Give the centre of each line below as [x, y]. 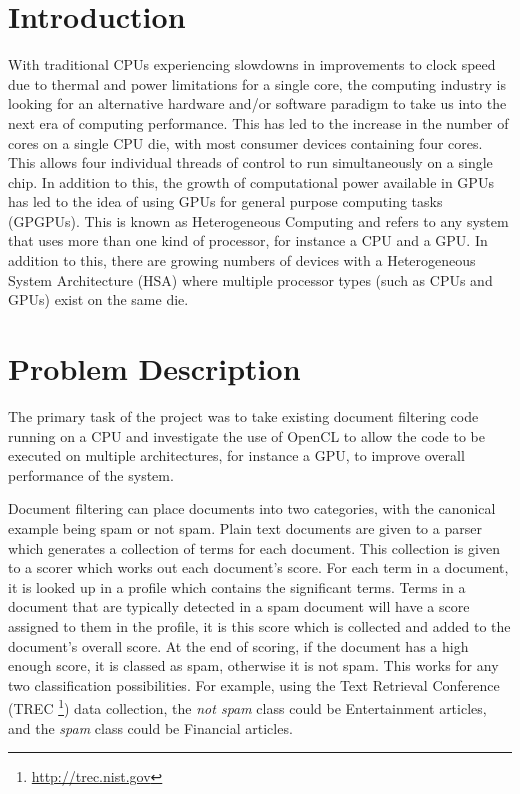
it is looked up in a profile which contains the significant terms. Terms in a [237, 586]
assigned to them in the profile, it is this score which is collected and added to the [259, 625]
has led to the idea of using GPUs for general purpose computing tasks [225, 201]
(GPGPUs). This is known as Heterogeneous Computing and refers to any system [258, 220]
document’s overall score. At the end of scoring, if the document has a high [238, 645]
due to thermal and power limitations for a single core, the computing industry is [257, 83]
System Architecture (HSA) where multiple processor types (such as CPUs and [250, 279]
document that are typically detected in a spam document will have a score [239, 606]
